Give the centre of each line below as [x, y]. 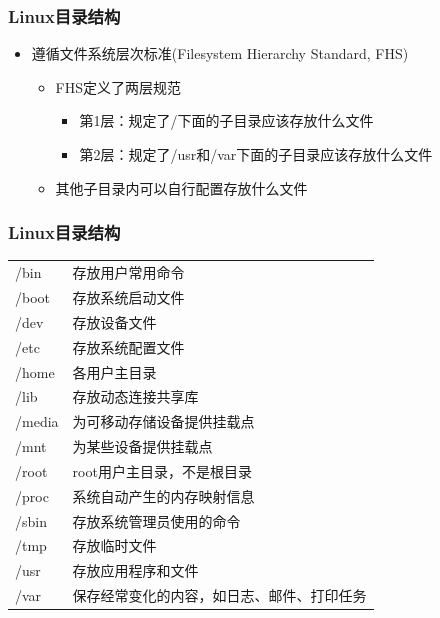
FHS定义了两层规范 [118, 86]
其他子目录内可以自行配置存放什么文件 [181, 187]
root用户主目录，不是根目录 [162, 470]
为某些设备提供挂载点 [142, 446]
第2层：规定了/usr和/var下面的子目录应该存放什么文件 [256, 154]
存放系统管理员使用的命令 [156, 520]
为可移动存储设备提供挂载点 [163, 421]
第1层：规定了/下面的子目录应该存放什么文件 [226, 120]
